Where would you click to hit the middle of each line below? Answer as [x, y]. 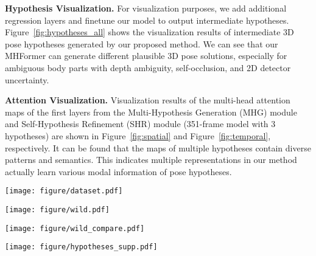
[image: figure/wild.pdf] [57, 209]
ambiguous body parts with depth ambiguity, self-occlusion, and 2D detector [148, 67]
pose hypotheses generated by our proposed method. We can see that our [142, 43]
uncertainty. [27, 79]
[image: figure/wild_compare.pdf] [75, 228]
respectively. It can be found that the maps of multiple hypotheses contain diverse [158, 147]
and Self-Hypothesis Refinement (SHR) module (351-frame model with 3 [140, 124]
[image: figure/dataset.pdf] [64, 191]
